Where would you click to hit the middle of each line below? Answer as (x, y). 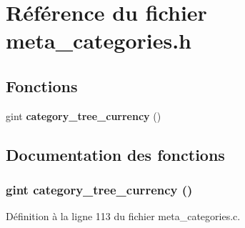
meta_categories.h (99, 40)
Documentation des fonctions (115, 154)
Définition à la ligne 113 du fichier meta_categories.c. (123, 216)
